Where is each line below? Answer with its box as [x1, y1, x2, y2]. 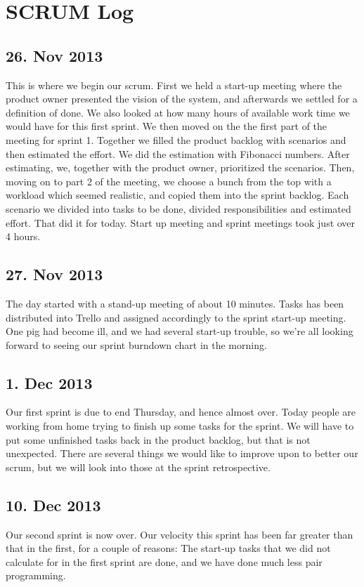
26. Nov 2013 [6, 44, 103, 66]
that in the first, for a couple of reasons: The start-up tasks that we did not [6, 541, 331, 555]
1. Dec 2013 [6, 371, 93, 393]
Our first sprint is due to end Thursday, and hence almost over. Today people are [6, 404, 356, 419]
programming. [6, 568, 66, 583]
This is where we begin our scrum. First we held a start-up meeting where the [6, 77, 342, 92]
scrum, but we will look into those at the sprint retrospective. [6, 459, 271, 474]
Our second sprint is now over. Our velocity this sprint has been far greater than [6, 527, 353, 541]
